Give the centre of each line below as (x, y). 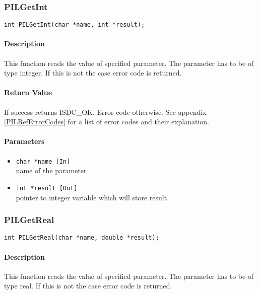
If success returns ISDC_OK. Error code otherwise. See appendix (105, 112)
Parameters (24, 141)
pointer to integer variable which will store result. (92, 197)
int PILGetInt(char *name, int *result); (75, 25)
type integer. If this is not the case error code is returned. (93, 73)
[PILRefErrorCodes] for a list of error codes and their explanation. (107, 122)
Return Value (28, 92)
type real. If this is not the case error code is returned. (88, 286)
